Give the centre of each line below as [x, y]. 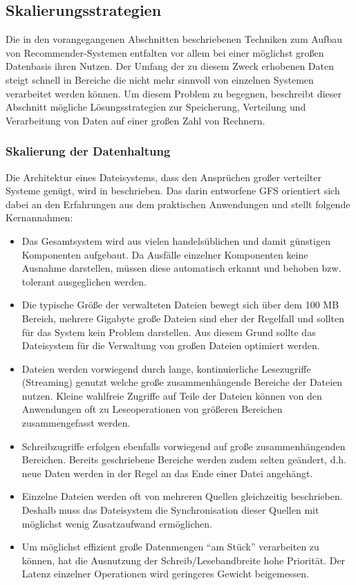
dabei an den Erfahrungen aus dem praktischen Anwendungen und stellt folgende [178, 204]
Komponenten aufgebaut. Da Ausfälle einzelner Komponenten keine [165, 254]
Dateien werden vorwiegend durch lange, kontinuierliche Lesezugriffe [166, 368]
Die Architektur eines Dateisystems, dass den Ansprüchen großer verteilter [163, 177]
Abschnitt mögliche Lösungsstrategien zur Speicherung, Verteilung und [156, 107]
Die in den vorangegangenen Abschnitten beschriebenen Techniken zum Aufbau [174, 39]
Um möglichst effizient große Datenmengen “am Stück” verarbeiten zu [170, 547]
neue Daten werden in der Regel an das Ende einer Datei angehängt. [167, 473]
